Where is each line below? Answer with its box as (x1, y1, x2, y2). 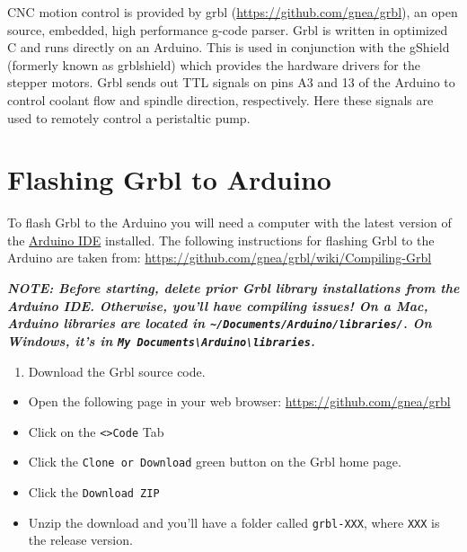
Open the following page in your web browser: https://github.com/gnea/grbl (28, 392, 451, 411)
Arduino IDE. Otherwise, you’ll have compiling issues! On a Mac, (7, 296, 428, 315)
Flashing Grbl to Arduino (7, 161, 331, 198)
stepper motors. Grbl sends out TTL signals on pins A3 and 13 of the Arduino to (7, 73, 455, 92)
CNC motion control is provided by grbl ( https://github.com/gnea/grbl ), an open (7, 3, 458, 21)
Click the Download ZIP (28, 483, 160, 502)
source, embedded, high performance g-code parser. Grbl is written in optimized (7, 20, 448, 39)
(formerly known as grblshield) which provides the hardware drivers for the (7, 55, 420, 74)
